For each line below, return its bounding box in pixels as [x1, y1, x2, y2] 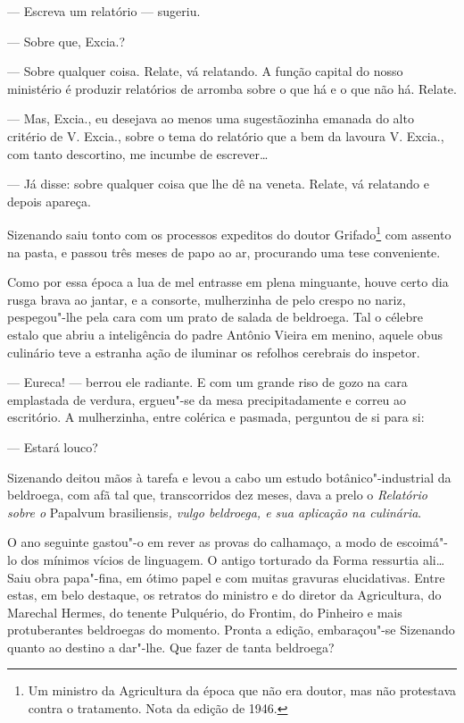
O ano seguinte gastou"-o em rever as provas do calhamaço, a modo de [7, 533, 393, 551]
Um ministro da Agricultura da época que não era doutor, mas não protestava [28, 681, 456, 700]
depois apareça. [7, 191, 91, 210]
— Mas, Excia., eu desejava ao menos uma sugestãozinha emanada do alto [7, 109, 414, 128]
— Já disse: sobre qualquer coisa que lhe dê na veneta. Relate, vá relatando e [7, 174, 429, 193]
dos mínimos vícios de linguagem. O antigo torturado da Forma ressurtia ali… [21, 550, 445, 568]
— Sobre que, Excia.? [7, 31, 126, 50]
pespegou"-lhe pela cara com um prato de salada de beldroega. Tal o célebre [7, 307, 423, 326]
